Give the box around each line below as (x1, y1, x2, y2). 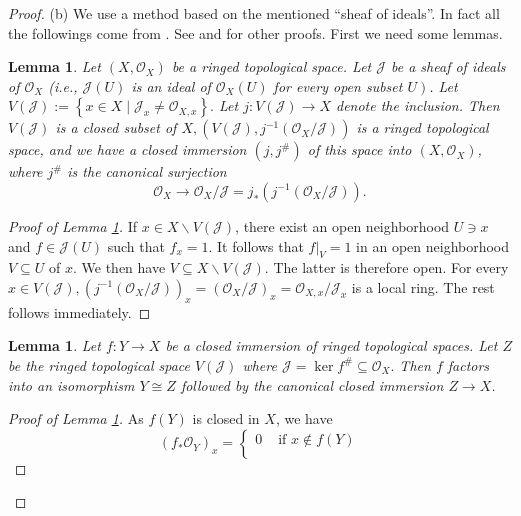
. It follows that (208, 235, 304, 256)
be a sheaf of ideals (391, 56, 506, 77)
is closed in (192, 408, 260, 429)
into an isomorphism (8, 374, 135, 395)
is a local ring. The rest (351, 276, 495, 297)
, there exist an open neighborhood (235, 215, 450, 236)
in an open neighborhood (356, 235, 510, 256)
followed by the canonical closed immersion (180, 374, 444, 395)
